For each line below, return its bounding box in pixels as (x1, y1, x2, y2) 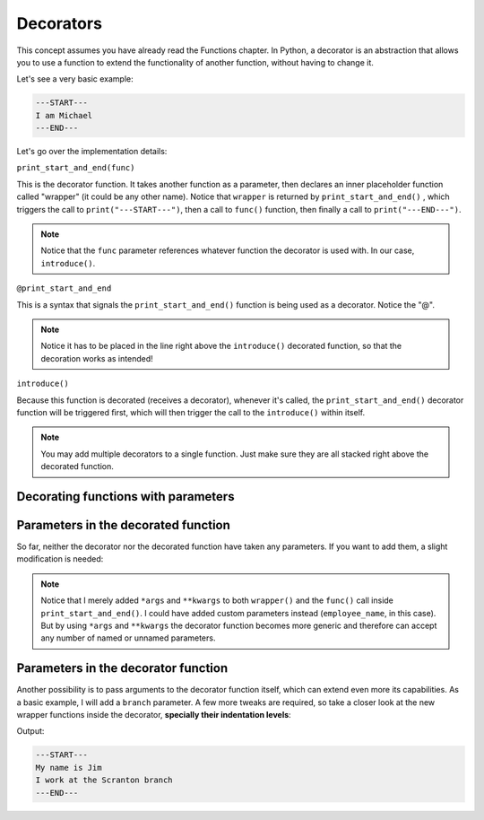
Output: (16, 726, 45, 737)
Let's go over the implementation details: (16, 146, 168, 157)
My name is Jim (35, 763, 102, 772)
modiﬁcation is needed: (16, 554, 104, 564)
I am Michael (35, 110, 93, 120)
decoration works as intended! (40, 353, 153, 363)
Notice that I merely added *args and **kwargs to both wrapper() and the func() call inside (40, 595, 394, 606)
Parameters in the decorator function (16, 660, 229, 676)
